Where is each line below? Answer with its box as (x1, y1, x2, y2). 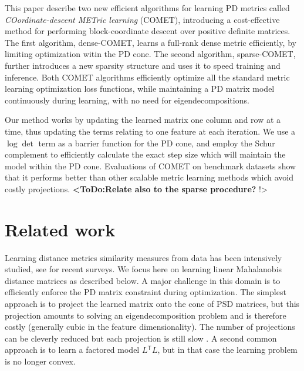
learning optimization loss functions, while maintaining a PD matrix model (5, 82, 275, 95)
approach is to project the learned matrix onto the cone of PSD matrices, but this (5, 298, 300, 309)
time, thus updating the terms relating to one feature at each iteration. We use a (5, 125, 296, 137)
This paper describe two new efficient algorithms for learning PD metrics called (5, 2, 290, 14)
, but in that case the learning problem (157, 343, 298, 356)
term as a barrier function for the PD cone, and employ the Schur (38, 136, 275, 149)
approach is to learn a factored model (5, 343, 140, 356)
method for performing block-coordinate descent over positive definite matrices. (5, 25, 291, 37)
